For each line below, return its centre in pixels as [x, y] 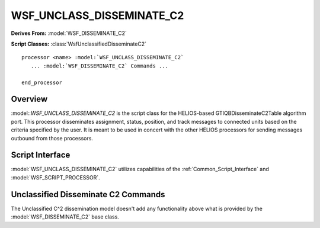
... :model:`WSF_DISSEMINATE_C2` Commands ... [100, 66]
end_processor [42, 82]
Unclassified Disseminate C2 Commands [88, 195]
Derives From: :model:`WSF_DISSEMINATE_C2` [69, 33]
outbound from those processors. [52, 138]
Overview [29, 99]
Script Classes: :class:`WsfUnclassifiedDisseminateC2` [79, 44]
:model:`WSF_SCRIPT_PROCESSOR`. [55, 177]
